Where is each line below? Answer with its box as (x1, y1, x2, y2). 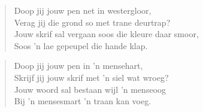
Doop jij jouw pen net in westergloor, (14, 4, 152, 16)
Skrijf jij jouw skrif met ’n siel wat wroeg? (14, 71, 169, 83)
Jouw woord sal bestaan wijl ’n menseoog (14, 83, 166, 95)
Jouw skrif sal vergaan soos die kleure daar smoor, (14, 28, 199, 40)
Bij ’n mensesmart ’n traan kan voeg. (14, 95, 152, 107)
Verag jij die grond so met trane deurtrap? (14, 16, 171, 28)
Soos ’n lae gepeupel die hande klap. (14, 39, 148, 52)
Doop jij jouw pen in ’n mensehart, (14, 59, 143, 72)
